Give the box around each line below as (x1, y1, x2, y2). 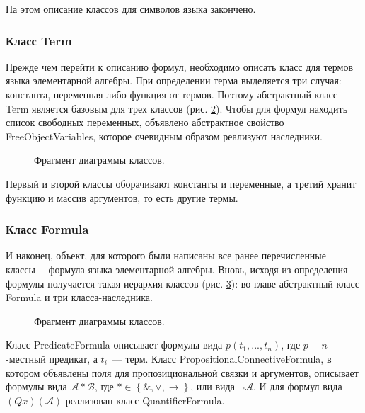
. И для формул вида (253, 379, 342, 394)
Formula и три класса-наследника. (6, 290, 153, 305)
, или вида (190, 379, 235, 394)
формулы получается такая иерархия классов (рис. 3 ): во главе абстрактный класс (6, 276, 359, 290)
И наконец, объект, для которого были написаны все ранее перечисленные (6, 248, 326, 263)
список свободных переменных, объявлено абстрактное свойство (6, 115, 284, 130)
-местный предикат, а (6, 351, 98, 366)
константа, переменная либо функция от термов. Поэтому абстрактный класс (6, 87, 337, 101)
